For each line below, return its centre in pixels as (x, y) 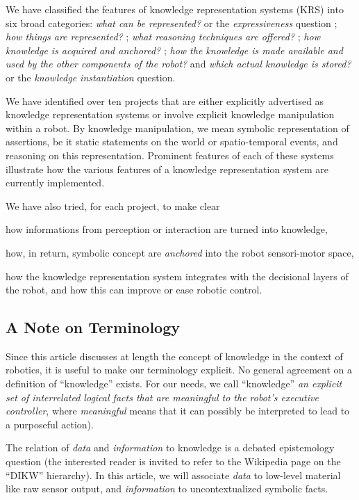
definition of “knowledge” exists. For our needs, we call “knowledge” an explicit (174, 384)
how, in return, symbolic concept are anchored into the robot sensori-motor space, (180, 252)
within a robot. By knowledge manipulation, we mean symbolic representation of (177, 128)
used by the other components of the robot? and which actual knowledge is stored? (178, 64)
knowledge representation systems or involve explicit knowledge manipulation (170, 114)
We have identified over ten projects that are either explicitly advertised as (165, 100)
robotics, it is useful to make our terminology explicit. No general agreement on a (179, 370)
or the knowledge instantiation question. (91, 77)
